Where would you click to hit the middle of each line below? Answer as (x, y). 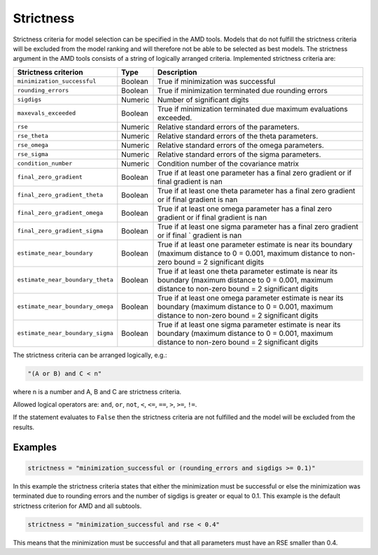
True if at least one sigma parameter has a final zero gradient (258, 226)
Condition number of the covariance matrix (228, 163)
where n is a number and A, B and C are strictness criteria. (97, 391)
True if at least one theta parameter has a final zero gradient (256, 190)
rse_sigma (33, 154)
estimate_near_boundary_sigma (65, 333)
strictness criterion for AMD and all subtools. (77, 506)
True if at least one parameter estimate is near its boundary (255, 244)
